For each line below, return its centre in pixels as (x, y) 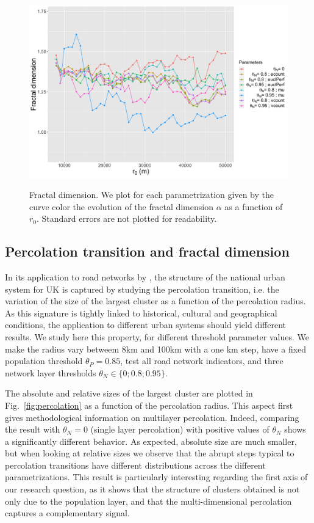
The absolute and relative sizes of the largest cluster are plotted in (129, 393)
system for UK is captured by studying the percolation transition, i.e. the (142, 289)
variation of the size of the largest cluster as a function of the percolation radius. (155, 301)
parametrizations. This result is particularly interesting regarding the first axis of (156, 477)
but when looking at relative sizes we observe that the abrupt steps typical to (150, 453)
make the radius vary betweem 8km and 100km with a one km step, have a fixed (156, 349)
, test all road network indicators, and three (202, 361)
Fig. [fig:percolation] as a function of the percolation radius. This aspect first (149, 405)
